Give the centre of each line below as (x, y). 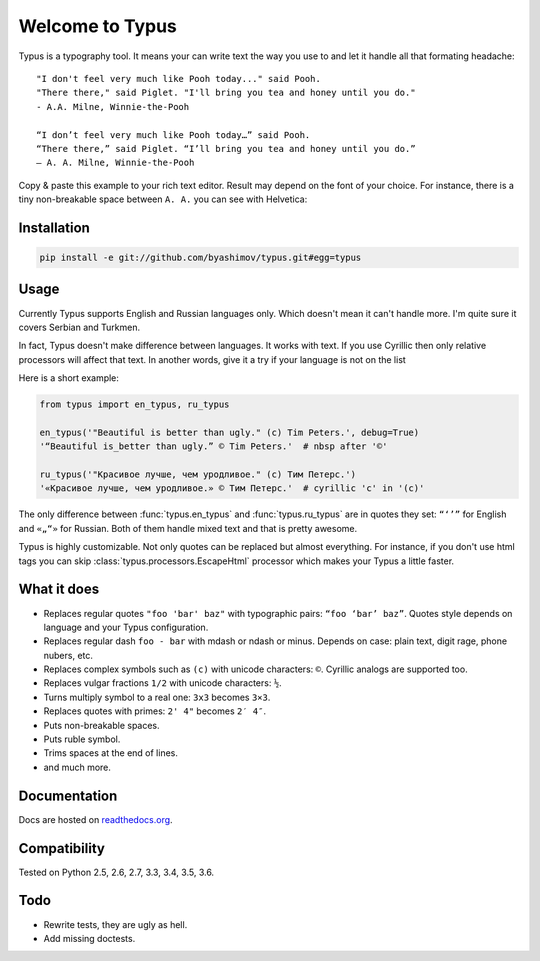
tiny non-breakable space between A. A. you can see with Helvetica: (163, 199)
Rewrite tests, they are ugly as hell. (115, 924)
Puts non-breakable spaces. (101, 725)
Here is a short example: (69, 378)
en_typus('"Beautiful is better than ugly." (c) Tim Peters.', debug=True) (229, 432)
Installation (54, 227)
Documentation (68, 795)
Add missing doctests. (89, 938)
